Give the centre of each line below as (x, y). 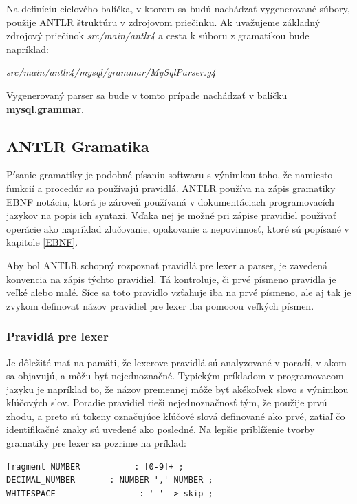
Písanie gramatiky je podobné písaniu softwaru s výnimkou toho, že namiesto (170, 175)
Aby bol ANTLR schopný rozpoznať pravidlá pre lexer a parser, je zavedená (167, 265)
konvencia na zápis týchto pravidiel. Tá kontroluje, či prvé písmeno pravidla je (171, 279)
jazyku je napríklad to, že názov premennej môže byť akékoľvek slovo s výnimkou (177, 389)
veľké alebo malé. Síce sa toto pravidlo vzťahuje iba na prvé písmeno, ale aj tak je (179, 292)
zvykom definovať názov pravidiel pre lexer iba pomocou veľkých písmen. (160, 305)
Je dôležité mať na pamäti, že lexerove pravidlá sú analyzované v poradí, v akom (177, 362)
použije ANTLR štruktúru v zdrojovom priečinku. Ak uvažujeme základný (163, 22)
